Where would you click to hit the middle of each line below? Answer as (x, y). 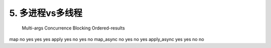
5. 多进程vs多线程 (46, 13)
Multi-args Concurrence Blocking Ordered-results (73, 28)
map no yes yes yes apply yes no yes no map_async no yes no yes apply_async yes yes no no (107, 39)
